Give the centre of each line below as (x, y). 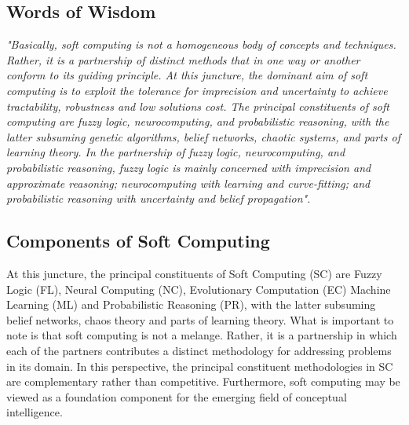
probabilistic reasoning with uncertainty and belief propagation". (159, 198)
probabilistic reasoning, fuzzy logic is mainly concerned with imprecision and (189, 167)
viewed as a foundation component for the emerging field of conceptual (177, 396)
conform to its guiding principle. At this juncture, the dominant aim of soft (187, 75)
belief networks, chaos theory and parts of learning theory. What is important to (200, 319)
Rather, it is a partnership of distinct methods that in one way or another (183, 59)
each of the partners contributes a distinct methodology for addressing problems (199, 350)
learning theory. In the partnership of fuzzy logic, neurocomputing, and (176, 152)
